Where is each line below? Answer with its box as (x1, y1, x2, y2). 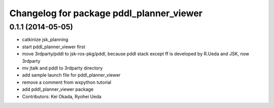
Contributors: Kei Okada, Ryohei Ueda (22, 93, 101, 99)
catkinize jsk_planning (22, 37, 68, 43)
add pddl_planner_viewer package (22, 86, 94, 92)
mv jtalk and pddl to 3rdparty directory (22, 65, 103, 71)
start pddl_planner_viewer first (22, 44, 86, 50)
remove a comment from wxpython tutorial (22, 79, 112, 85)
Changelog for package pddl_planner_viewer (9, 8, 203, 19)
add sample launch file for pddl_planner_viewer (22, 72, 121, 78)
